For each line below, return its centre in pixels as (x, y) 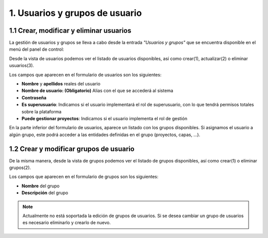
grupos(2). (20, 168)
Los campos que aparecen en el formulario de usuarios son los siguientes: (85, 75)
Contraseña (34, 97)
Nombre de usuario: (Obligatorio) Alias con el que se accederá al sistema (98, 91)
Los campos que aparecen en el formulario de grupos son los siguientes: (84, 177)
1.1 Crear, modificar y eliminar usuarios (70, 31)
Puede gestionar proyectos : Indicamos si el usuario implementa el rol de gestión (104, 118)
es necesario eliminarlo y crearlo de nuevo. (67, 223)
